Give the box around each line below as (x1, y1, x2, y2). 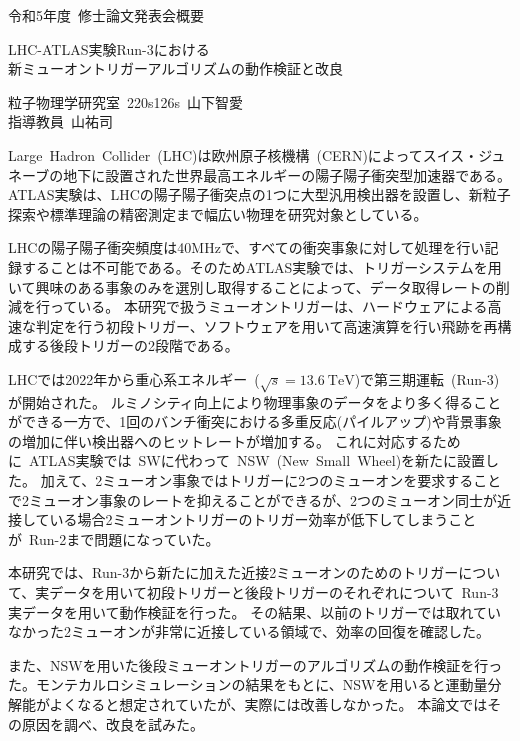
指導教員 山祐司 (8, 111, 113, 132)
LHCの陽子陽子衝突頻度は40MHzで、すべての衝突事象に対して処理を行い (8, 237, 485, 258)
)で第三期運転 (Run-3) (354, 368, 500, 389)
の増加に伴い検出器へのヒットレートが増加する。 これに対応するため (8, 430, 461, 451)
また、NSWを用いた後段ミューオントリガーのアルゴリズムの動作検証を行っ (8, 654, 503, 675)
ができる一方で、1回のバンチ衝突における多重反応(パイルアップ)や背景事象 (8, 411, 502, 432)
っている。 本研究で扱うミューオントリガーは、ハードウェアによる (49, 296, 488, 317)
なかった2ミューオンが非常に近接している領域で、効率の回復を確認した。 (8, 621, 491, 642)
